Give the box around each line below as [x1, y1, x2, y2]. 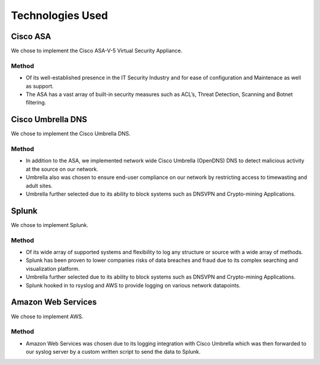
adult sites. [25, 182, 53, 189]
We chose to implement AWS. [11, 313, 84, 320]
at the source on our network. [25, 165, 99, 172]
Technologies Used [11, 9, 108, 22]
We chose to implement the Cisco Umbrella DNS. [11, 130, 131, 137]
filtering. [25, 99, 47, 106]
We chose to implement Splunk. [11, 221, 89, 228]
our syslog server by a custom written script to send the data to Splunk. [25, 348, 201, 356]
